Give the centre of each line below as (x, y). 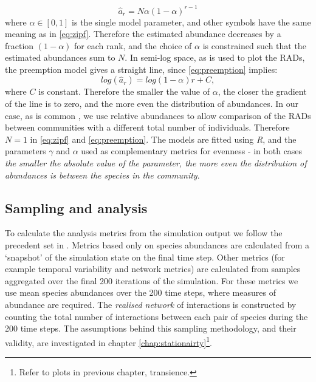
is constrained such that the (254, 45)
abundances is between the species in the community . (102, 175)
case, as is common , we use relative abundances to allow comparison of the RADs (158, 115)
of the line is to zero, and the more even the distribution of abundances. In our (152, 104)
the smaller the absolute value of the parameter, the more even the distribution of (156, 163)
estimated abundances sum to (60, 57)
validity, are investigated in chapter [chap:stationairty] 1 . (109, 341)
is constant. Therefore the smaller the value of (124, 91)
